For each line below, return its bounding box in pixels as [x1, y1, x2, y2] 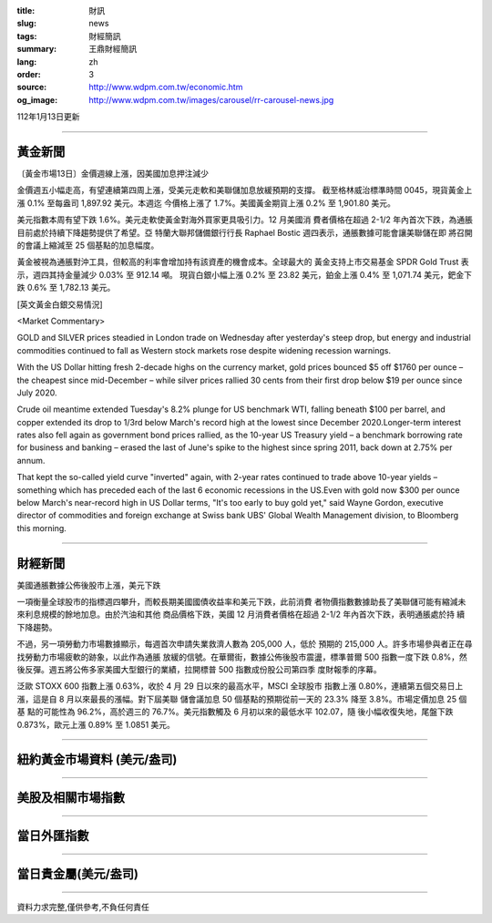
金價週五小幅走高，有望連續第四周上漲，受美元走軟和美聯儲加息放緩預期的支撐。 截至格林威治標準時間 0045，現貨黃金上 [16, 185, 473, 196]
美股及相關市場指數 [16, 790, 125, 805]
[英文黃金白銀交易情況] [16, 299, 104, 310]
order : [16, 68, 41, 79]
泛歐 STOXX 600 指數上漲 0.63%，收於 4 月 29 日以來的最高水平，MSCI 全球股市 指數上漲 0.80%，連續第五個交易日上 [16, 681, 464, 692]
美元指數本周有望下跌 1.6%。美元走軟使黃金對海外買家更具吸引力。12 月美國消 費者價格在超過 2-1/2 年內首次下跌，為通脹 [16, 214, 473, 225]
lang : [16, 56, 37, 67]
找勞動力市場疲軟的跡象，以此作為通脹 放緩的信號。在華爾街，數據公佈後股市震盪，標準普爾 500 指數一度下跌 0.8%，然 [16, 651, 468, 662]
